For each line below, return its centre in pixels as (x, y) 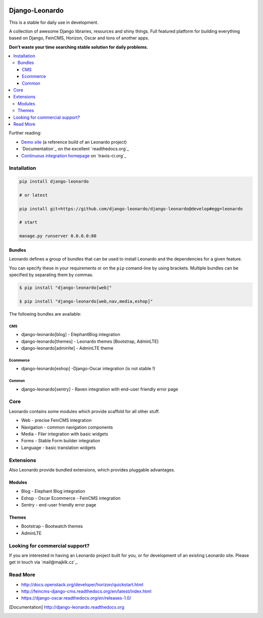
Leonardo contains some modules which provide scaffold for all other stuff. (85, 411)
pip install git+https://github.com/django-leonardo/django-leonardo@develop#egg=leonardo (131, 209)
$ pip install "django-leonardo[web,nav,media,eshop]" (86, 301)
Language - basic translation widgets (58, 448)
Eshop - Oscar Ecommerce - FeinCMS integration (71, 498)
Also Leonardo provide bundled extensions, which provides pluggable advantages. (92, 469)
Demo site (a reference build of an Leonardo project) (74, 142)
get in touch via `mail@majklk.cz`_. (44, 562)
